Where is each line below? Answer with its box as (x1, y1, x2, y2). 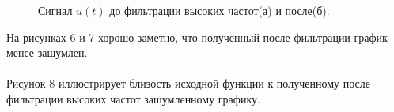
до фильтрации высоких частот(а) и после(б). (109, 2, 330, 18)
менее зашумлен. (6, 44, 88, 61)
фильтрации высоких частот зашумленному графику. (6, 90, 260, 106)
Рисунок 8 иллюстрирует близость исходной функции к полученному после (6, 75, 370, 91)
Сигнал (38, 2, 73, 18)
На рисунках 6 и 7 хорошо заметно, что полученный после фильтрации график (6, 28, 388, 45)
